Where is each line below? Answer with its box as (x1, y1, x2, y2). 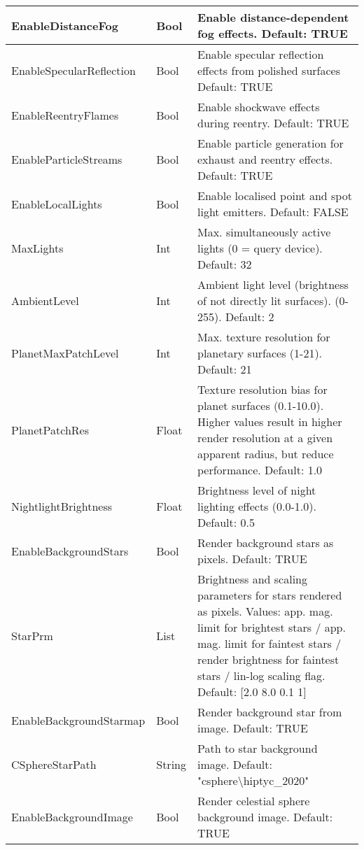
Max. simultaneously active (197, 224, 331, 240)
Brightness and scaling (197, 571, 307, 587)
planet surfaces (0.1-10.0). (197, 397, 324, 413)
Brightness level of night (197, 482, 316, 498)
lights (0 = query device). (197, 240, 323, 256)
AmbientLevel (11, 292, 79, 309)
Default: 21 (197, 361, 252, 377)
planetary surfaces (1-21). (197, 345, 323, 361)
